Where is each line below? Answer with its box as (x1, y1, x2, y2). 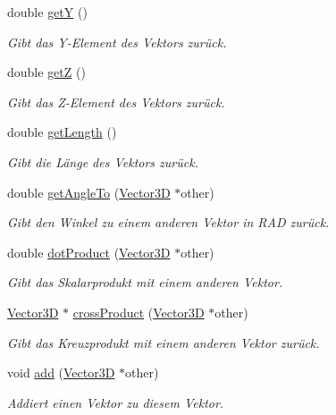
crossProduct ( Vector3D (72, 302, 205, 321)
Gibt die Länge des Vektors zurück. (7, 152, 198, 171)
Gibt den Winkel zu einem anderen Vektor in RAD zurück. (7, 213, 330, 232)
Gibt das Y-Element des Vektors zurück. (7, 32, 227, 51)
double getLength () (7, 123, 117, 141)
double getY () (7, 3, 88, 21)
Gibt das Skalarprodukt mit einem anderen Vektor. (7, 273, 283, 292)
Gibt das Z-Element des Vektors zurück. (7, 92, 225, 111)
